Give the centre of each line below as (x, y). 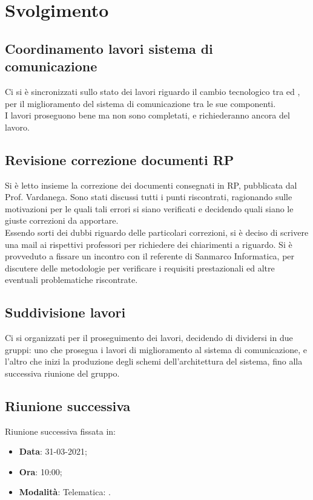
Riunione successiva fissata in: (60, 431)
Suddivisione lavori (65, 312)
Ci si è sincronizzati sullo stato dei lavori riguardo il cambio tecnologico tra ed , (153, 91)
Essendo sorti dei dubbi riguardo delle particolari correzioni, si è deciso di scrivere (157, 232)
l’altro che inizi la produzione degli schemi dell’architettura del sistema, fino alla (154, 361)
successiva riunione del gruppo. (62, 373)
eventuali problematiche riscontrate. (71, 280)
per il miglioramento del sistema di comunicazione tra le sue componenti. (140, 103)
